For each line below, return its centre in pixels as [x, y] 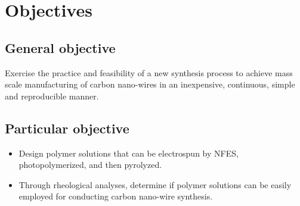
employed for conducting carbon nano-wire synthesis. [116, 196]
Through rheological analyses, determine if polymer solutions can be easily [155, 184]
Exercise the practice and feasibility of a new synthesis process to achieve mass [149, 72]
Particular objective [67, 128]
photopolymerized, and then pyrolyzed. [90, 165]
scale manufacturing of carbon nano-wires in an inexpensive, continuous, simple [150, 84]
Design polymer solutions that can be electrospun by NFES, [129, 153]
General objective [60, 47]
